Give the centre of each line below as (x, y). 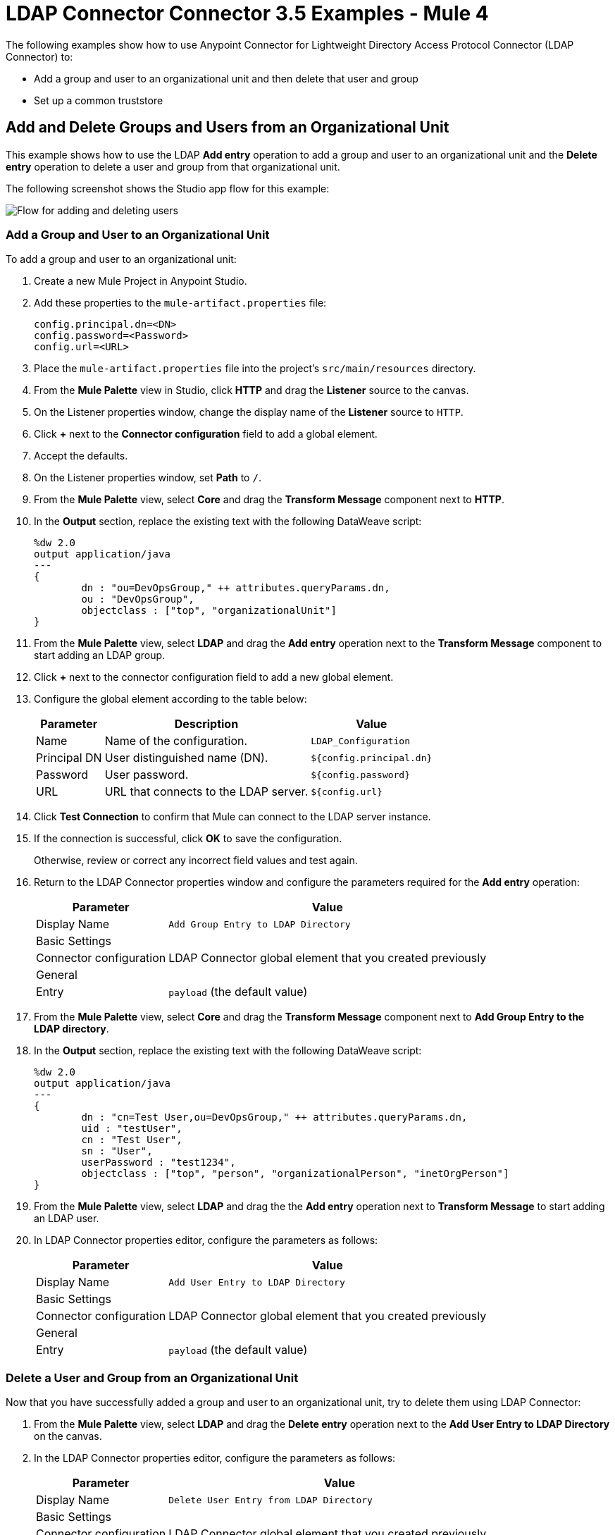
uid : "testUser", (132, 1129)
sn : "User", (117, 1151)
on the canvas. (68, 1436)
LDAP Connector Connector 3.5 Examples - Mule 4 (247, 13)
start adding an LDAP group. (100, 655)
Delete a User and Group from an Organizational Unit (152, 1377)
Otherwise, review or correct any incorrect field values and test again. (196, 861)
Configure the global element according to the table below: (170, 699)
